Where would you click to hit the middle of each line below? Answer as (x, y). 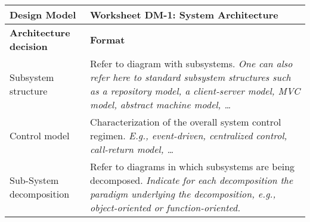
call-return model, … (132, 149)
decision (29, 46)
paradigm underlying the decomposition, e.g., (183, 194)
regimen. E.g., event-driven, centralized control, (189, 135)
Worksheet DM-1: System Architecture (184, 15)
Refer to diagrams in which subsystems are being (193, 166)
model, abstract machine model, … (161, 104)
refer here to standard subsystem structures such (190, 77)
